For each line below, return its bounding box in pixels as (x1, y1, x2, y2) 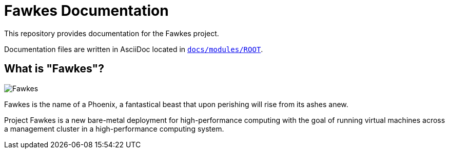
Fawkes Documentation (4, 2, 169, 19)
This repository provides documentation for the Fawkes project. (4, 29, 219, 38)
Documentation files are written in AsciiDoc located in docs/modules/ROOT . (4, 44, 263, 54)
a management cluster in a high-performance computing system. (4, 124, 224, 133)
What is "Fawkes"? (4, 62, 104, 75)
